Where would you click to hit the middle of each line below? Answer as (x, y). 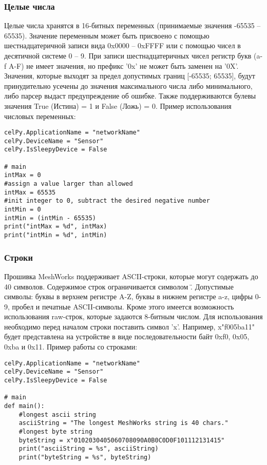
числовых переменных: (40, 116)
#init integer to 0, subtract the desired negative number (107, 201)
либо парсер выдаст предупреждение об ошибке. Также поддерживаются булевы (130, 96)
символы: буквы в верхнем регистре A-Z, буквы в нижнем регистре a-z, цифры (129, 296)
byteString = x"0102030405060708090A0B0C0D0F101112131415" (122, 440)
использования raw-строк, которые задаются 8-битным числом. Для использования (133, 316)
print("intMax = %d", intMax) (56, 227)
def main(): (24, 406)
